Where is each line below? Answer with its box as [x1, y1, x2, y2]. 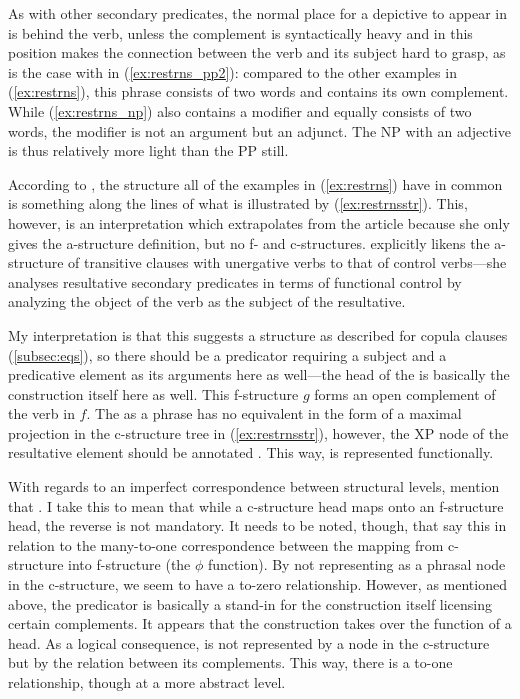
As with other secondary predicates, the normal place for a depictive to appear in [8, 3, 508, 23]
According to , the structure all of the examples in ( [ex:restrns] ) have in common [8, 173, 503, 194]
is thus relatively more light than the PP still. [8, 140, 289, 161]
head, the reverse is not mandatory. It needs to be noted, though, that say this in [8, 515, 507, 536]
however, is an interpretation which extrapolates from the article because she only [8, 212, 510, 233]
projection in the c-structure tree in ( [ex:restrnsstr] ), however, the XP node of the [8, 422, 509, 443]
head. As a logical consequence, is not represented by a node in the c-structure [8, 632, 490, 653]
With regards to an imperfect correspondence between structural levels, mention [8, 476, 500, 497]
